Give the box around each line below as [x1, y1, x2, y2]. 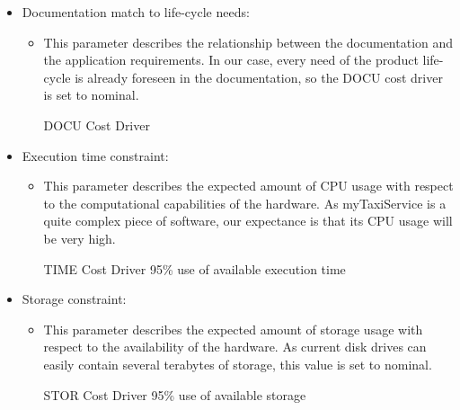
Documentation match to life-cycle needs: [22, 3, 250, 21]
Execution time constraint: [22, 146, 169, 165]
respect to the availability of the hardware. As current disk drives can [43, 337, 427, 356]
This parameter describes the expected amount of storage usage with [43, 319, 423, 338]
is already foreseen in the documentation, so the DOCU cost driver [75, 67, 443, 86]
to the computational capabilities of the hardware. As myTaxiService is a [43, 193, 447, 212]
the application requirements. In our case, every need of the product [43, 50, 419, 69]
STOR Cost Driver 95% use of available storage [43, 385, 306, 404]
